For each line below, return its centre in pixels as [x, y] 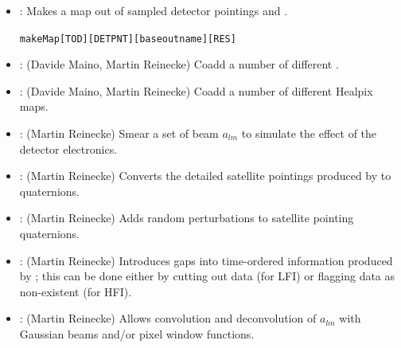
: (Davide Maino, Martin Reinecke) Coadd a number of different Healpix [196, 90]
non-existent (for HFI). [76, 291]
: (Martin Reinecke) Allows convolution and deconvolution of [168, 318]
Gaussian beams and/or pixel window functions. [137, 333]
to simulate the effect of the [309, 133]
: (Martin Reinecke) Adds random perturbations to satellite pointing [187, 218]
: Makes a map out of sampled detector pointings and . [154, 10]
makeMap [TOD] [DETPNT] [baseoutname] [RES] [128, 39]
